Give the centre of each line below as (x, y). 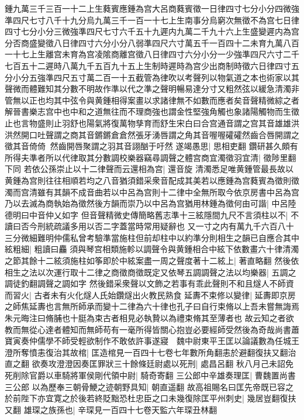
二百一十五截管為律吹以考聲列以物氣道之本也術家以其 (197, 77)
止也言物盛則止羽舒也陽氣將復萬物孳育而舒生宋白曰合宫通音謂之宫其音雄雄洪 (152, 123)
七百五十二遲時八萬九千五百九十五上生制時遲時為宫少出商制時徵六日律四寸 (148, 65)
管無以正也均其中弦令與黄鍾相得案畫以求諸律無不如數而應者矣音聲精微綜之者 (152, 100)
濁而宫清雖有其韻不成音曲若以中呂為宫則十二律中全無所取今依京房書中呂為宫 (152, 192)
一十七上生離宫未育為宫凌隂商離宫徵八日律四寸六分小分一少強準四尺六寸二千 (152, 54)
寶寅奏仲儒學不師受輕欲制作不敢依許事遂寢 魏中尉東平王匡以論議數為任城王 (152, 341)
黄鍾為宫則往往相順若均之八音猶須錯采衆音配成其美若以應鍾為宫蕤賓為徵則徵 (152, 180)
